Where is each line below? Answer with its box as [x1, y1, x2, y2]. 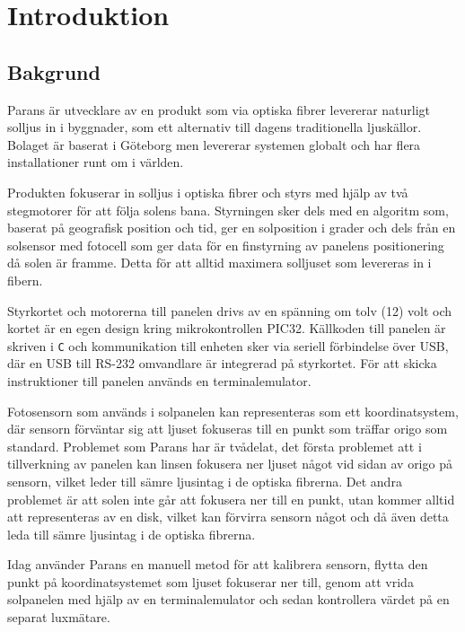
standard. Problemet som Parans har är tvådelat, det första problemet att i [7, 436, 422, 455]
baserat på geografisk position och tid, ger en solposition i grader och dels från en [7, 218, 456, 237]
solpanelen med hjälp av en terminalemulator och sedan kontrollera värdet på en [7, 590, 450, 609]
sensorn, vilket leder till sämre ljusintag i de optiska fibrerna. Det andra [7, 471, 402, 490]
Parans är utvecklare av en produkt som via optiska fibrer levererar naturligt [7, 100, 431, 118]
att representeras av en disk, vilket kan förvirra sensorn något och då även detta [7, 507, 449, 526]
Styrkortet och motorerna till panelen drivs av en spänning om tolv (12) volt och [7, 301, 452, 320]
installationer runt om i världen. [7, 153, 184, 171]
